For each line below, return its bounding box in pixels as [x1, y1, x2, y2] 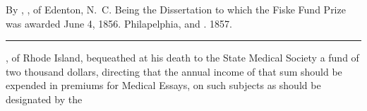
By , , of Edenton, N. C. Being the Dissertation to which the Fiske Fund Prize [6, 2, 346, 16]
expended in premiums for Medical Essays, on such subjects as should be [6, 78, 321, 93]
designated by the [6, 91, 83, 106]
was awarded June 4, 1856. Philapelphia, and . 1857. [6, 16, 232, 30]
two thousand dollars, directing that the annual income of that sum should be [6, 64, 342, 78]
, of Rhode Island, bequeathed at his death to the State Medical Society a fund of [6, 50, 359, 65]
